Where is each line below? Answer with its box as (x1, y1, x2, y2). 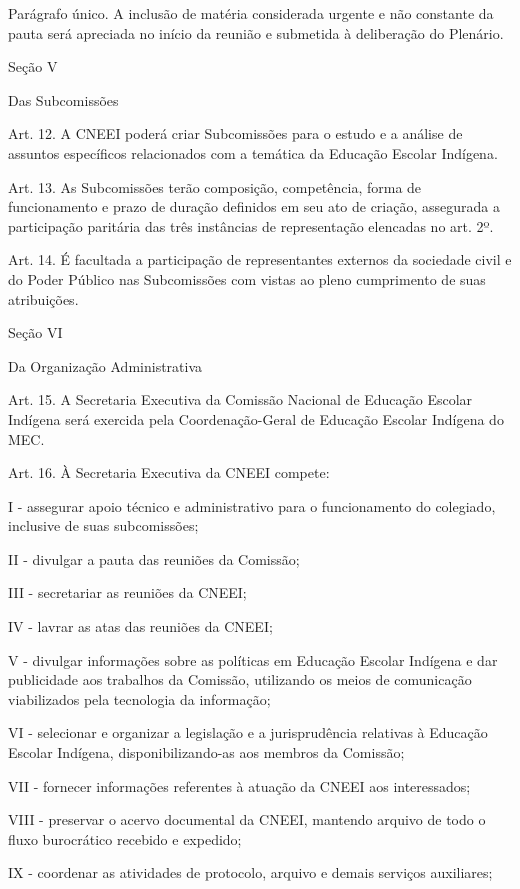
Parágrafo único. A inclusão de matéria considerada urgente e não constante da (8, 3, 494, 23)
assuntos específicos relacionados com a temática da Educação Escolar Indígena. (8, 142, 498, 163)
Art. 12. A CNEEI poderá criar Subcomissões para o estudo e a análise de (8, 123, 463, 144)
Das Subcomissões (8, 89, 119, 110)
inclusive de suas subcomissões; (8, 515, 199, 536)
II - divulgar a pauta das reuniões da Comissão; (8, 548, 300, 569)
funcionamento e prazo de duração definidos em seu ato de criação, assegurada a (8, 196, 500, 217)
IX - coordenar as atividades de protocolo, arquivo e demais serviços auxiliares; (8, 862, 493, 883)
